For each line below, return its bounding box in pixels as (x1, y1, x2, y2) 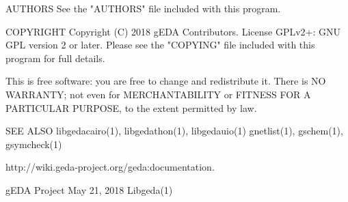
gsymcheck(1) (5, 136, 62, 151)
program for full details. (5, 50, 105, 65)
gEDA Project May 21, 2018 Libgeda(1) (5, 182, 173, 197)
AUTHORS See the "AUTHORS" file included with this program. (5, 1, 281, 15)
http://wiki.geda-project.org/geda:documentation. (5, 160, 215, 174)
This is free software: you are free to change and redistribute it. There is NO (5, 74, 326, 88)
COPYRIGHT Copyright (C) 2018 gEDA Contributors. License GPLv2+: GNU (5, 24, 340, 38)
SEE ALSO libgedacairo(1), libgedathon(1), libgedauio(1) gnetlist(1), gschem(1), (5, 124, 343, 138)
